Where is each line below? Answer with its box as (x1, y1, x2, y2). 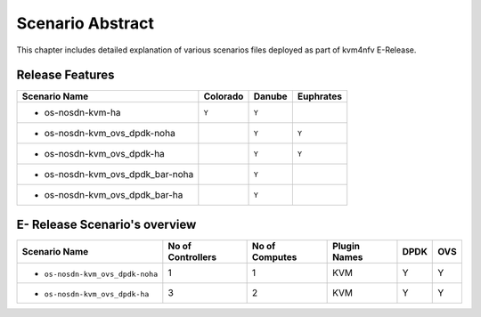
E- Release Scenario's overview (16, 216, 197, 232)
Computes (251, 250, 298, 263)
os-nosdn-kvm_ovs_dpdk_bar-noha (44, 168, 194, 181)
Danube (253, 90, 289, 102)
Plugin (332, 240, 361, 252)
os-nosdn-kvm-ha (44, 107, 121, 119)
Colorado (203, 90, 244, 102)
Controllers (167, 250, 217, 263)
